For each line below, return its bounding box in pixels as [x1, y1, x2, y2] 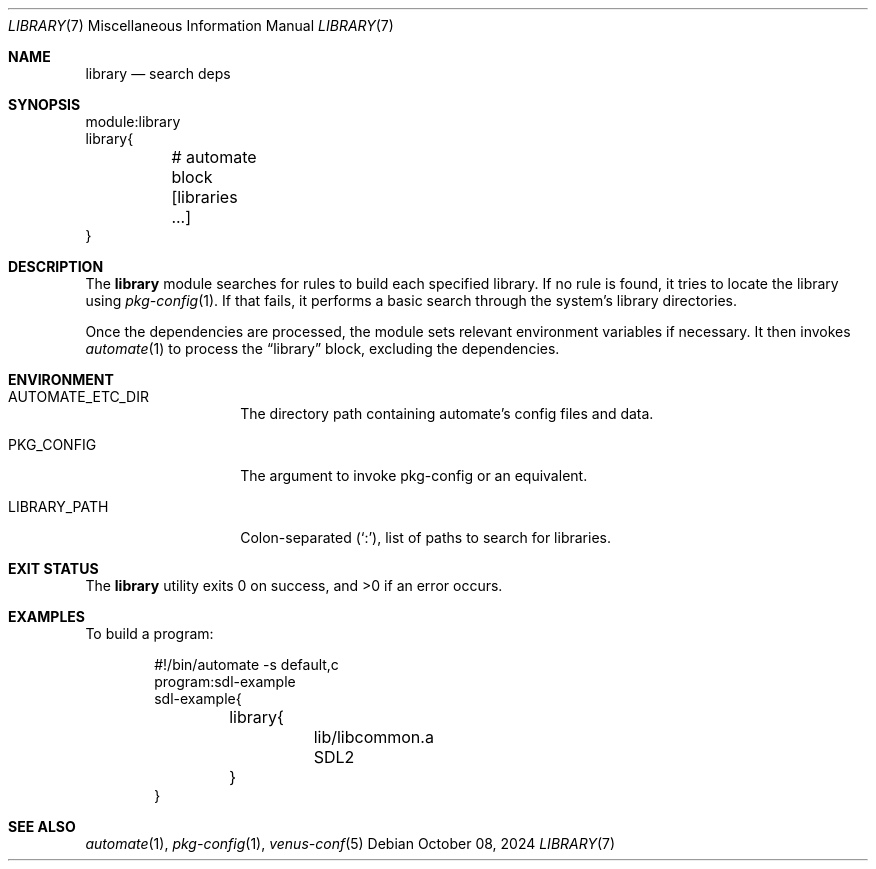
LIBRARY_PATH [8, 498, 109, 515]
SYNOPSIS [8, 96, 81, 113]
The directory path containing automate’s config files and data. [240, 405, 654, 422]
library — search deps [85, 65, 231, 82]
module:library [85, 113, 181, 130]
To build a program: [85, 625, 214, 642]
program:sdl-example [154, 673, 296, 690]
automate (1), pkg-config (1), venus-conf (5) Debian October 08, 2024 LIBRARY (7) [85, 835, 616, 852]
